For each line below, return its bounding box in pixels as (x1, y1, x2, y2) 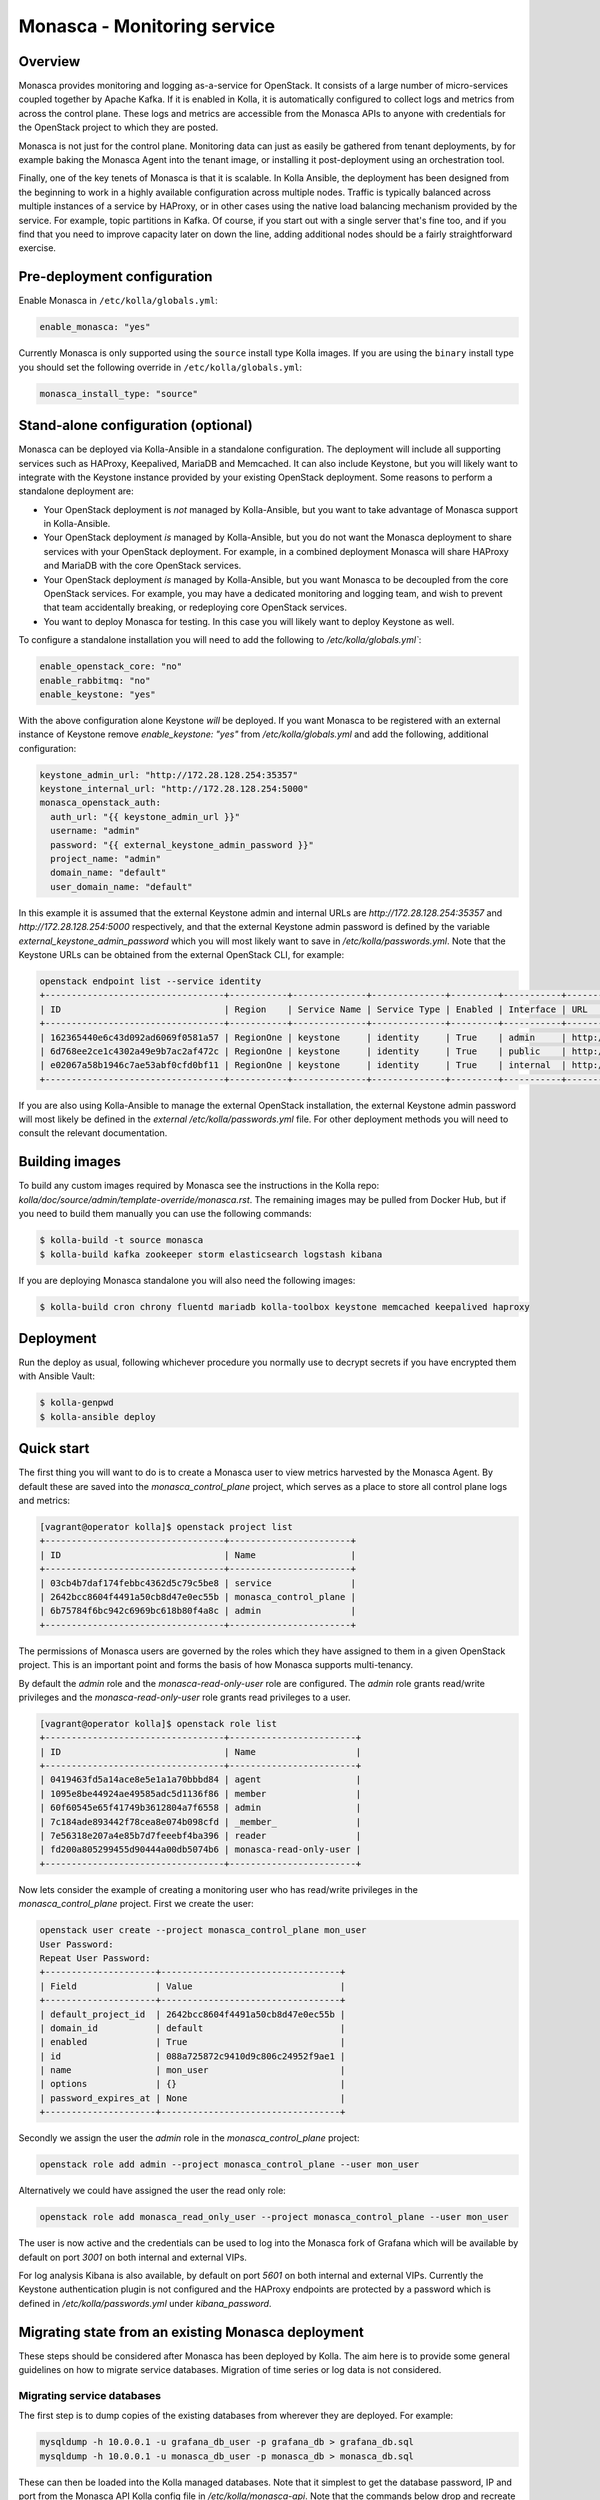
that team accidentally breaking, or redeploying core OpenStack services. (43, 601, 348, 614)
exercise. (18, 242, 57, 254)
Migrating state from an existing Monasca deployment (18, 2323, 364, 2340)
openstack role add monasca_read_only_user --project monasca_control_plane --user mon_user (39, 2211, 509, 2223)
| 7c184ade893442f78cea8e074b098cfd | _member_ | (39, 1816, 362, 1827)
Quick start (18, 1440, 90, 1457)
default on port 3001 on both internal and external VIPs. (18, 2251, 247, 2263)
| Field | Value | (39, 1980, 346, 1992)
